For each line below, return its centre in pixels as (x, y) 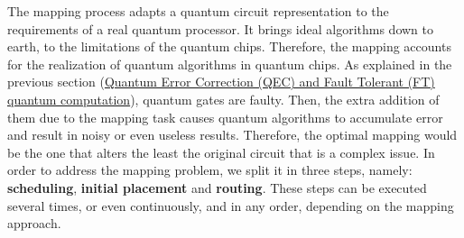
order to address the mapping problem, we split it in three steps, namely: (210, 170)
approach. (34, 223)
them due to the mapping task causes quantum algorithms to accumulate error (225, 117)
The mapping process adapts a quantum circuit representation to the (198, 11)
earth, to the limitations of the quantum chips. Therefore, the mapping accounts (229, 46)
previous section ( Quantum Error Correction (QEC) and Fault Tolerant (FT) (221, 82)
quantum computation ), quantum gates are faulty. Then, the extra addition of (223, 99)
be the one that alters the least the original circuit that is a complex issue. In (221, 152)
